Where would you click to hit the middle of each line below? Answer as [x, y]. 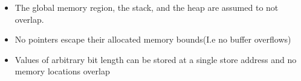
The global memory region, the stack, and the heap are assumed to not [147, 7]
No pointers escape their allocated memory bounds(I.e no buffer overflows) [153, 39]
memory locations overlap [62, 71]
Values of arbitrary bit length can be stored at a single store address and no [156, 59]
